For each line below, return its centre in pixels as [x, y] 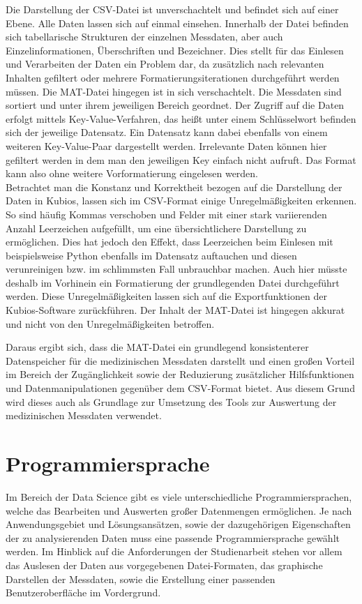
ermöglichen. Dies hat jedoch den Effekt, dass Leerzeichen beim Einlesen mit [169, 242]
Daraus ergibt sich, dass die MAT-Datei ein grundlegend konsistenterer [157, 347]
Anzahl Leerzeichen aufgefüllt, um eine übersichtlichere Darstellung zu [156, 228]
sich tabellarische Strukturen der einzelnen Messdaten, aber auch [144, 37]
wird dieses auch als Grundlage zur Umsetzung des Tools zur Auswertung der [171, 401]
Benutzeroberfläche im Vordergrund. [83, 592]
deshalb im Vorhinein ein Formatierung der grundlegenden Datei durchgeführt [173, 282]
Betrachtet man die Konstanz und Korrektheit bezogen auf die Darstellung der [174, 187]
